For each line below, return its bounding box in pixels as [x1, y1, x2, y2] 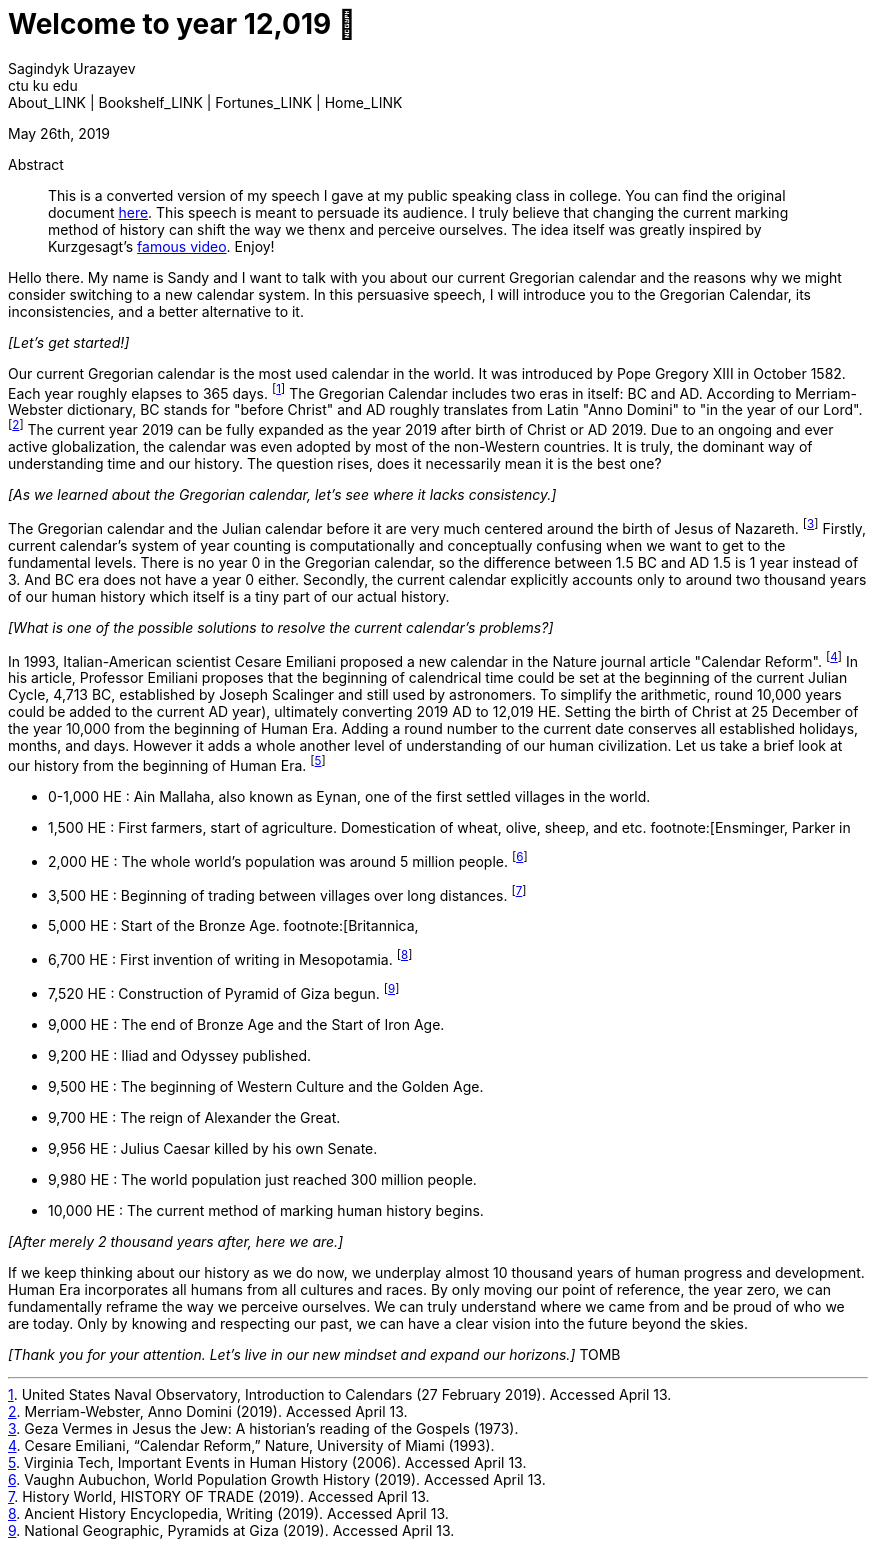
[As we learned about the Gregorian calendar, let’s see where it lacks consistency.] [8, 486, 557, 504]
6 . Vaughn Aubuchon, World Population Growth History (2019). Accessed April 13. [8, 1470, 546, 1488]
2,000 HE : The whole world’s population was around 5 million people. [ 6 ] [48, 850, 528, 870]
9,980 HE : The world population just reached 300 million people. [48, 1170, 477, 1188]
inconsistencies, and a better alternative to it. [8, 302, 304, 320]
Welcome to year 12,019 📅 [8, 7, 357, 41]
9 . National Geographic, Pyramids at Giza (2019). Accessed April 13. [8, 1521, 455, 1539]
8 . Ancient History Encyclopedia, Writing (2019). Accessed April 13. [8, 1504, 449, 1522]
